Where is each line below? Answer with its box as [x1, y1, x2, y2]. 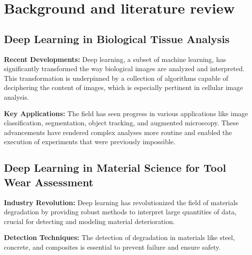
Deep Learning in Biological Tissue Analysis [4, 31, 230, 46]
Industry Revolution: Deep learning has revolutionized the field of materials [4, 197, 238, 207]
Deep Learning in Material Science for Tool [4, 160, 226, 175]
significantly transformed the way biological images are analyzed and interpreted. [4, 63, 245, 74]
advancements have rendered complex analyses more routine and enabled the [4, 127, 232, 137]
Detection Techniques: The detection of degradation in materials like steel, [4, 232, 235, 242]
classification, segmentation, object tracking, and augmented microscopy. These [4, 118, 239, 128]
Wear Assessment [4, 174, 94, 189]
